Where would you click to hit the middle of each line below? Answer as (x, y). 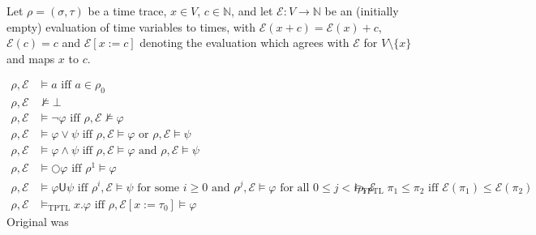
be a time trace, (127, 11)
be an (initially (362, 11)
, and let (252, 11)
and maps (31, 58)
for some (159, 188)
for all (295, 188)
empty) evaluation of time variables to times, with (131, 26)
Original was (38, 221)
